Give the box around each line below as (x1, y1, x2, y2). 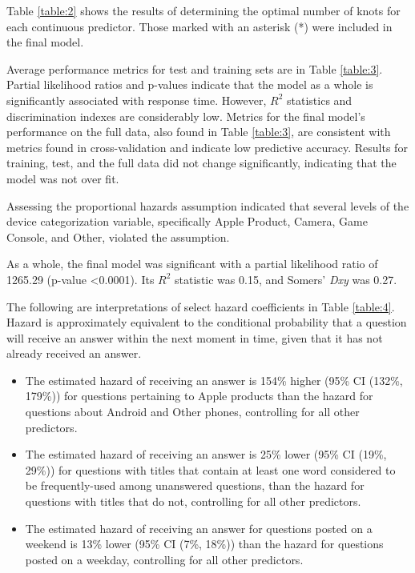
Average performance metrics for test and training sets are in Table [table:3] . (6, 60, 383, 77)
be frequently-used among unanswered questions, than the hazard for (25, 477, 365, 494)
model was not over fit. (6, 170, 119, 186)
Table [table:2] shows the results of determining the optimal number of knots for (6, 2, 401, 18)
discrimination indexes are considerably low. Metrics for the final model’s (6, 107, 365, 124)
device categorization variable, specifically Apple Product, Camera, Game (6, 213, 368, 230)
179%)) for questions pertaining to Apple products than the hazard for (25, 387, 373, 404)
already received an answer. (6, 345, 142, 362)
